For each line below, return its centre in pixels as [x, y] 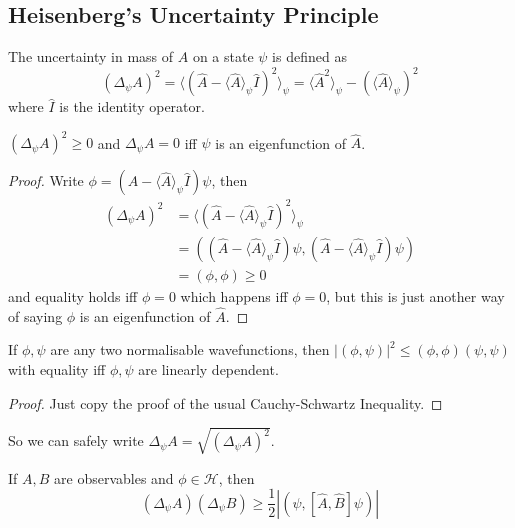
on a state [223, 56]
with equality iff [57, 368]
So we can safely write [76, 440]
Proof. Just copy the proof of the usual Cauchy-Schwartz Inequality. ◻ [225, 402]
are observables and [114, 477]
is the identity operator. [132, 106]
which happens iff [234, 295]
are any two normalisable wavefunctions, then [190, 349]
